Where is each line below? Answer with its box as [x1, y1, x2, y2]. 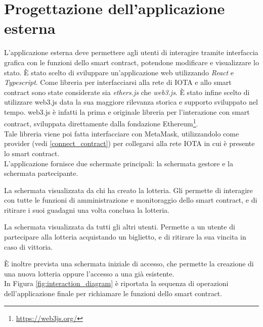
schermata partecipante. [4, 168, 78, 178]
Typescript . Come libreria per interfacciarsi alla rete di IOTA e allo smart [4, 77, 232, 87]
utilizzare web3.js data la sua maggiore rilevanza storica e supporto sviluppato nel [4, 97, 258, 107]
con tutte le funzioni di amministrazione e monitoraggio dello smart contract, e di [4, 195, 257, 205]
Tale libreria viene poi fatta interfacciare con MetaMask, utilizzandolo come [4, 128, 239, 138]
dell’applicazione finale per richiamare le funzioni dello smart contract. [4, 288, 223, 299]
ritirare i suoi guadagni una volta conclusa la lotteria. [4, 204, 170, 215]
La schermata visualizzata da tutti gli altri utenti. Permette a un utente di [4, 221, 235, 232]
